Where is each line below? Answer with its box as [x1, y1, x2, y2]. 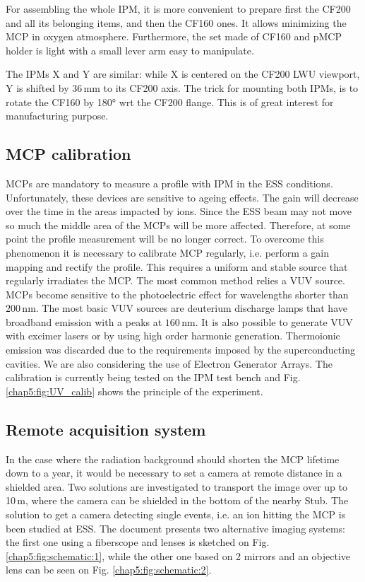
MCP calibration [6, 143, 131, 165]
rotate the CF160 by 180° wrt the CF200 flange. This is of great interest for [6, 94, 334, 109]
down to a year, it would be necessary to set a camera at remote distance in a [6, 465, 342, 480]
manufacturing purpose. [6, 108, 109, 123]
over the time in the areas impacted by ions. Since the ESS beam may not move [6, 204, 352, 219]
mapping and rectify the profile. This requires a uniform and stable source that [6, 259, 348, 274]
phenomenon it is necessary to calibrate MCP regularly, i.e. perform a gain [6, 245, 330, 260]
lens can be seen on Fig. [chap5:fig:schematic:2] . [6, 562, 212, 577]
